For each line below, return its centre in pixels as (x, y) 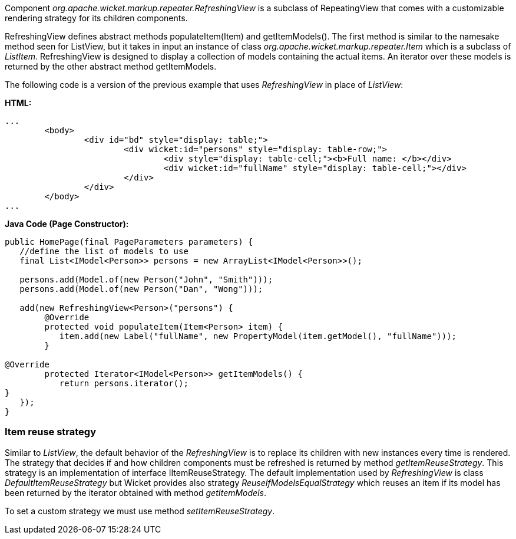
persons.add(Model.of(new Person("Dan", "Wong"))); (141, 289)
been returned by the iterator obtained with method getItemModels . (135, 492)
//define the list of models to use (104, 251)
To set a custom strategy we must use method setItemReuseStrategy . (140, 511)
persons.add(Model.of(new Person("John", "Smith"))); (146, 280)
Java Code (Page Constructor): (67, 224)
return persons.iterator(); (124, 383)
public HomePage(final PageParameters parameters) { (129, 242)
